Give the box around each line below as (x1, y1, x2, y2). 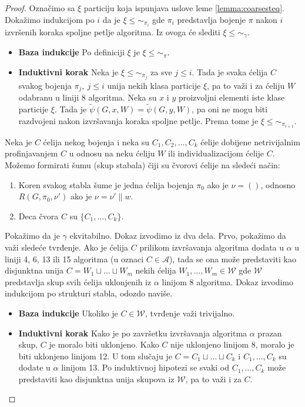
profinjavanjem (5, 147, 58, 159)
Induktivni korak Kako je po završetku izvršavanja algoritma (18, 326, 247, 339)
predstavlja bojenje (177, 13, 246, 25)
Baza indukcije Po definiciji (18, 46, 125, 58)
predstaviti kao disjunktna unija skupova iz (18, 372, 175, 385)
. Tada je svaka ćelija (192, 65, 268, 78)
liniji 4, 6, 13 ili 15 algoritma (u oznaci (5, 252, 144, 265)
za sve (150, 65, 172, 78)
